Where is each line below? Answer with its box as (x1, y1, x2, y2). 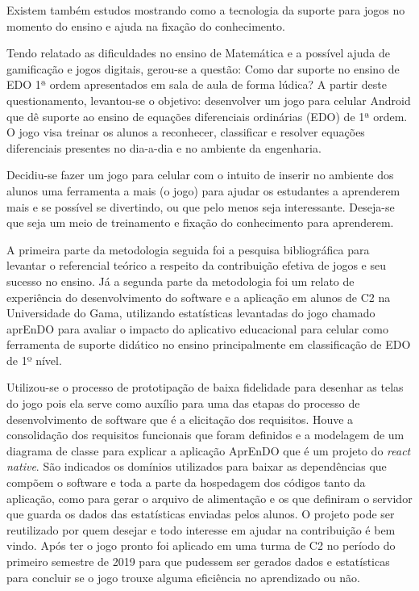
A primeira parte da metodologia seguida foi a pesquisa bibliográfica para (6, 241, 370, 258)
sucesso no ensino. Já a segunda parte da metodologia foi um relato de (6, 272, 355, 289)
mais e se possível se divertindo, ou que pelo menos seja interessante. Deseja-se (6, 198, 395, 215)
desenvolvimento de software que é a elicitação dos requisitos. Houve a (6, 410, 354, 427)
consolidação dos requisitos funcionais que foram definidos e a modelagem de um (6, 426, 404, 443)
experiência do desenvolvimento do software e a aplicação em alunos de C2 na (6, 288, 391, 305)
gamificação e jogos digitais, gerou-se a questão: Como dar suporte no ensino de (6, 60, 400, 77)
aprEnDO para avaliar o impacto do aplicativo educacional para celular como (6, 320, 388, 337)
